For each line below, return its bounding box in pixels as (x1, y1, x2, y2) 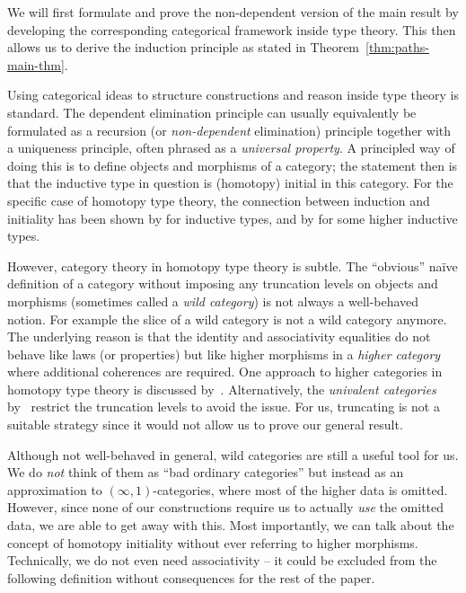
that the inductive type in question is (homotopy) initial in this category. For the (7, 173, 453, 192)
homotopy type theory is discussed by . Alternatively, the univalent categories (7, 379, 436, 398)
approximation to (7, 480, 102, 499)
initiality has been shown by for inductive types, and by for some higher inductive (7, 208, 458, 227)
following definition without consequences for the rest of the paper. (7, 568, 375, 587)
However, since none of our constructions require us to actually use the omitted (7, 498, 444, 517)
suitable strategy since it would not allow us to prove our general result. (7, 415, 403, 434)
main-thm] (7, 55, 65, 74)
